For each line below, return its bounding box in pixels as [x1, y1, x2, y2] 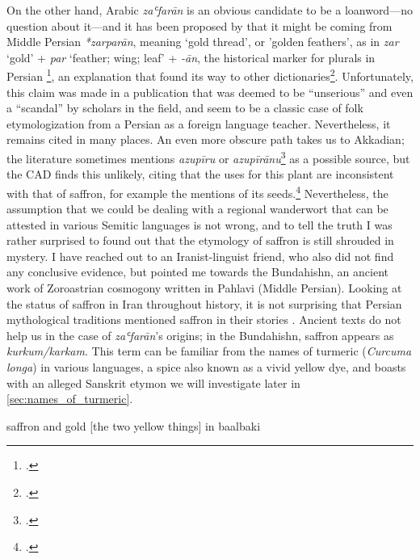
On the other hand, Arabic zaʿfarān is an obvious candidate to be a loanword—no [6, 2, 413, 18]
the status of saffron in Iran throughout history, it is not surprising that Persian [6, 295, 402, 312]
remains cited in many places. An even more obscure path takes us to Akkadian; [6, 131, 405, 148]
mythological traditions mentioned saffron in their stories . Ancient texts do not [6, 311, 401, 328]
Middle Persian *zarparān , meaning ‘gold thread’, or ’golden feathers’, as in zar [6, 33, 399, 50]
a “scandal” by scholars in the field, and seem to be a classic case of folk [6, 99, 363, 116]
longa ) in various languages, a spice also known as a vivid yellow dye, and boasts [6, 359, 406, 376]
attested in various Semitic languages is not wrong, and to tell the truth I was [6, 216, 393, 233]
